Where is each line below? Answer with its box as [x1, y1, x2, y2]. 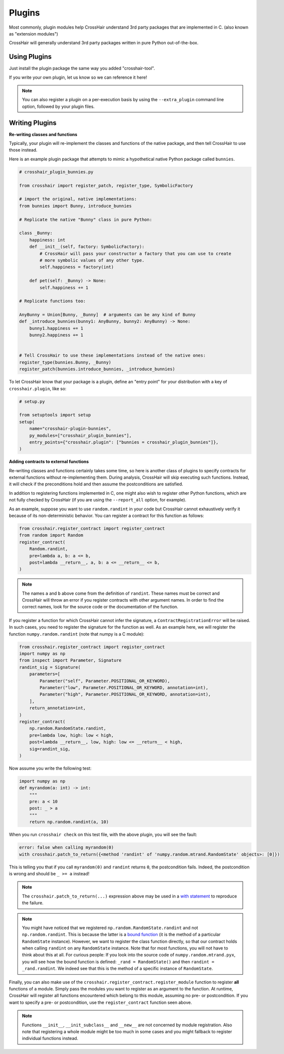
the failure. [22, 900, 44, 906]
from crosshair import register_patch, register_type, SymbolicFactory [19, 183, 193, 188]
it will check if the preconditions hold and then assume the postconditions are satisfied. [9, 481, 184, 487]
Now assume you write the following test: [9, 765, 92, 771]
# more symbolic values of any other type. [39, 258, 145, 263]
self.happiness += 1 [39, 285, 89, 290]
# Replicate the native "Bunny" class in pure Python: [19, 217, 152, 222]
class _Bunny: [19, 230, 53, 236]
